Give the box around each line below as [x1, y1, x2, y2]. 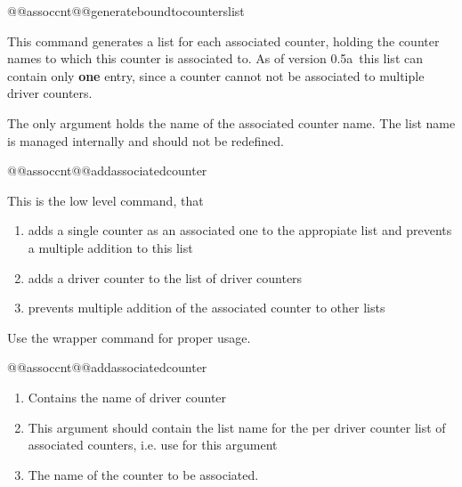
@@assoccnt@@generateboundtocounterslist [7, 2, 245, 20]
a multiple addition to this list [28, 238, 193, 256]
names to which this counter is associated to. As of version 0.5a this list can [7, 49, 423, 68]
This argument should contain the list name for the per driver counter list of [28, 418, 446, 436]
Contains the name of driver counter [28, 387, 227, 406]
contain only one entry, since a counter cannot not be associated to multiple [7, 66, 425, 85]
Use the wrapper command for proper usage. [7, 328, 251, 346]
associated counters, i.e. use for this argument [28, 435, 278, 454]
